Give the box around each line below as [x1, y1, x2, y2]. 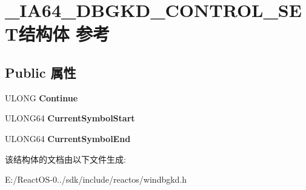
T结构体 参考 [5, 21, 110, 46]
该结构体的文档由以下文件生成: [5, 152, 126, 165]
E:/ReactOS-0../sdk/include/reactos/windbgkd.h [5, 173, 187, 186]
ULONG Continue [5, 91, 78, 104]
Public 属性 [5, 63, 76, 81]
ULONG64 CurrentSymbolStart [5, 112, 135, 124]
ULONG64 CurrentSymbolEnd [5, 132, 131, 144]
